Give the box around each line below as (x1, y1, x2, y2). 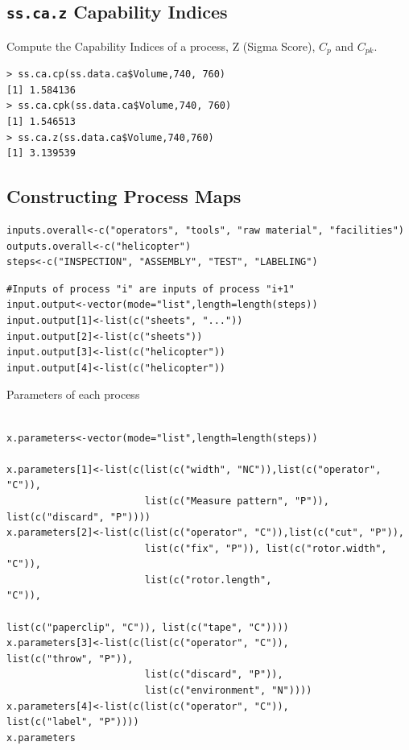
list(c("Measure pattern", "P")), (144, 495, 329, 507)
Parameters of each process (6, 386, 140, 403)
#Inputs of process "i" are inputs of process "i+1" (6, 283, 295, 295)
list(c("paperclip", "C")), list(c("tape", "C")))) (6, 621, 289, 633)
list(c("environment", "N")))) (144, 685, 312, 697)
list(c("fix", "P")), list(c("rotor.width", (144, 542, 387, 554)
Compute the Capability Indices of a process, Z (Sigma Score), (6, 37, 316, 54)
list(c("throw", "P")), (6, 653, 134, 665)
